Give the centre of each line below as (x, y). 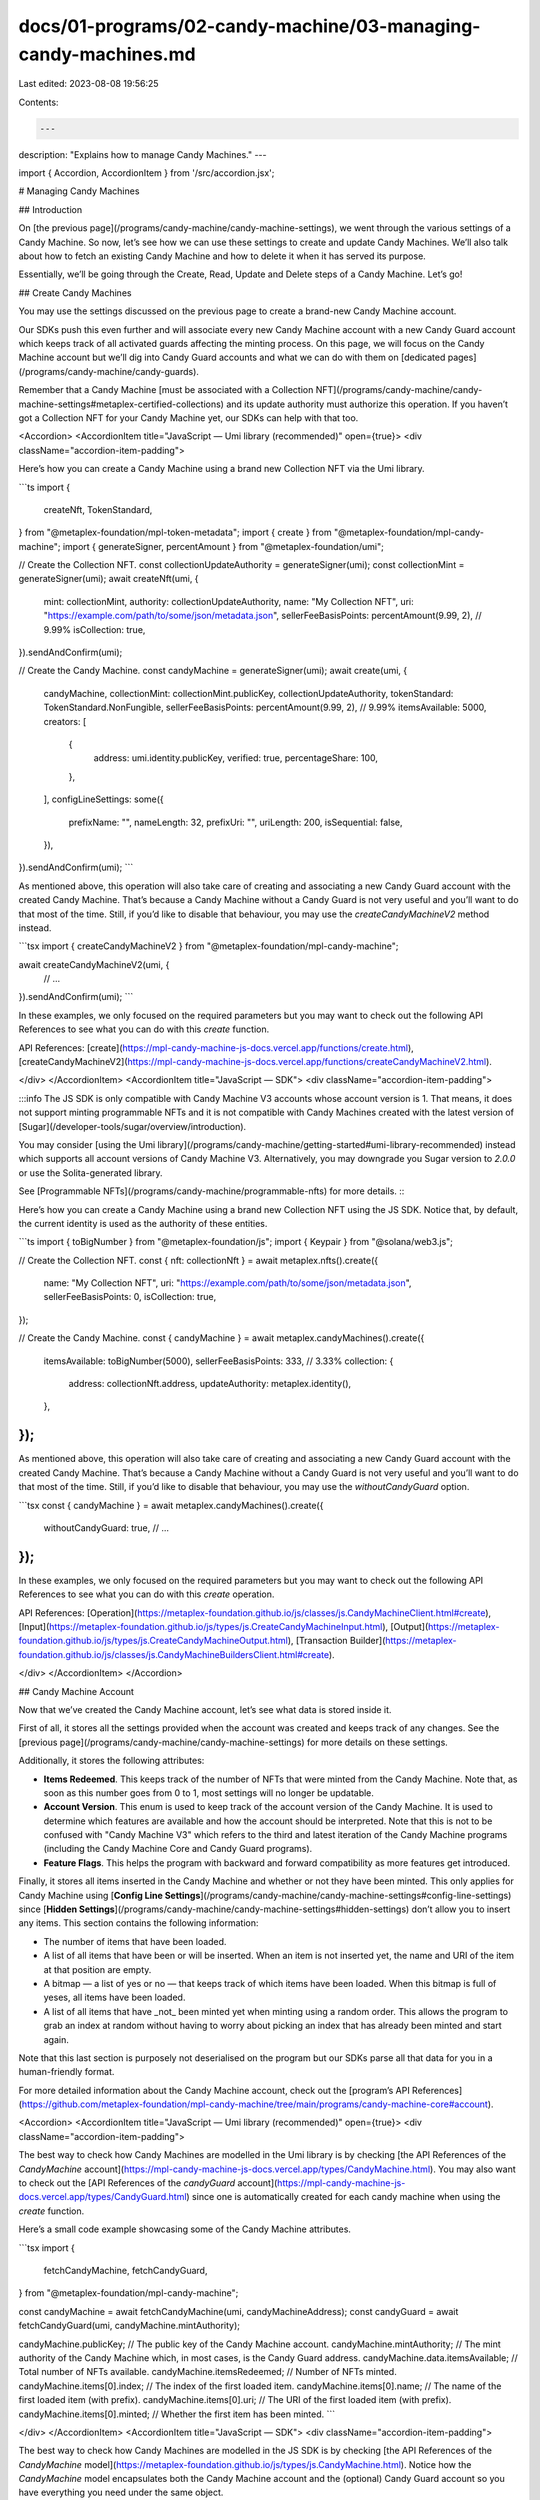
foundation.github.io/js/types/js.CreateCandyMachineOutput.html (153, 1641)
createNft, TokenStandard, (98, 509)
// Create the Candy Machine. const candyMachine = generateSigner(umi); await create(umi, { (213, 671)
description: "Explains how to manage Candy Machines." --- (142, 154)
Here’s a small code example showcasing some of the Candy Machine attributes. (185, 2229)
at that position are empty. (97, 1969)
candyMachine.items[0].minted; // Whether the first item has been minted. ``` (177, 2414)
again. (56, 2039)
